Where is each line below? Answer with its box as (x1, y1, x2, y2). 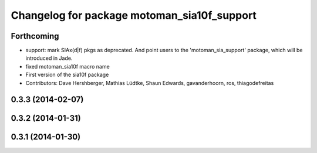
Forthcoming (11, 31, 59, 41)
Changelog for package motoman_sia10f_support (11, 9, 257, 22)
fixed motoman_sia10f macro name (25, 63, 110, 70)
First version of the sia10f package (25, 71, 109, 79)
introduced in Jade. (25, 55, 73, 62)
